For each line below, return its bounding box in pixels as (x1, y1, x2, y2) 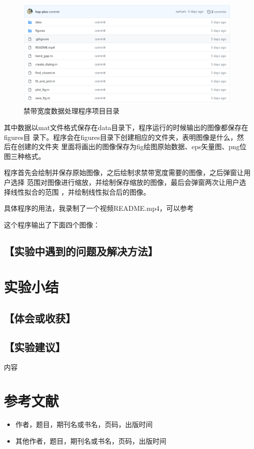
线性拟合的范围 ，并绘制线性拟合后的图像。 (10, 186, 150, 197)
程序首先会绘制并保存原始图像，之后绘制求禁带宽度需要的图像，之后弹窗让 (4, 167, 244, 178)
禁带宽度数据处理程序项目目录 (23, 106, 119, 116)
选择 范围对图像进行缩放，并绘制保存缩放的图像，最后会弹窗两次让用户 (10, 177, 239, 187)
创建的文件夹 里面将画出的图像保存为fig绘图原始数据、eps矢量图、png (17, 141, 240, 152)
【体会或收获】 (4, 310, 76, 325)
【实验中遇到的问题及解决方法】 (4, 243, 158, 258)
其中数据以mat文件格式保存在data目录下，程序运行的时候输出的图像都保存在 (4, 122, 249, 132)
